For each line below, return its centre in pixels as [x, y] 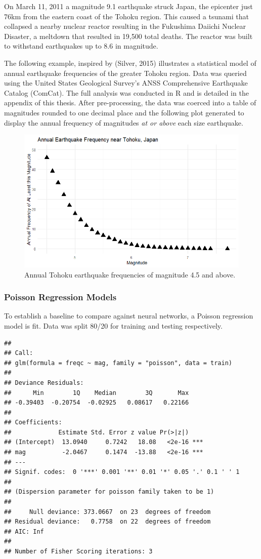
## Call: [19, 353]
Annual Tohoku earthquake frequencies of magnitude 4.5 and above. [130, 274]
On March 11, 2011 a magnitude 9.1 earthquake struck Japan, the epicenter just [128, 6]
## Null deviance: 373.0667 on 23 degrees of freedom [107, 512]
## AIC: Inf [24, 531]
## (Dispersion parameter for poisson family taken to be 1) [109, 492]
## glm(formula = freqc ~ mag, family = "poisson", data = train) [118, 363]
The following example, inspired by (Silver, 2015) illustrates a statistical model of [130, 63]
